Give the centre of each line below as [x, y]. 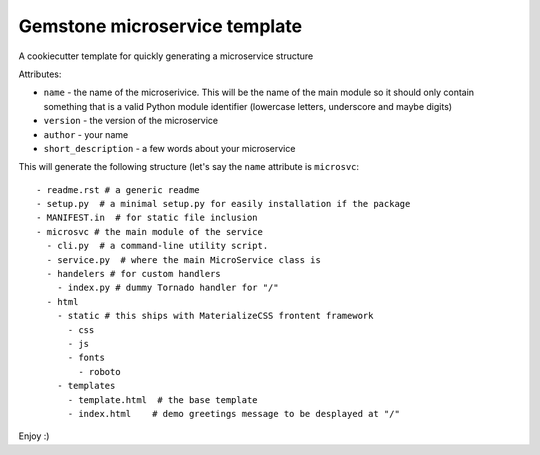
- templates [86, 386]
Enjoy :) [34, 436]
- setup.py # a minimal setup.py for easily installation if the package [223, 204]
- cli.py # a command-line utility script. [157, 246]
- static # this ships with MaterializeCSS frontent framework [215, 316]
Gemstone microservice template [160, 26]
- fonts [86, 358]
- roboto [99, 371]
